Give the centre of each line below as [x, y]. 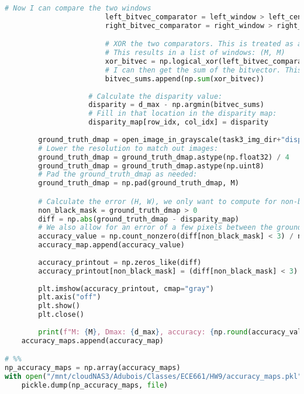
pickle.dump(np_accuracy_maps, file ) [95, 385]
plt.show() [59, 306]
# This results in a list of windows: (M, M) [195, 53]
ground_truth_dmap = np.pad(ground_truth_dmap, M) [139, 183]
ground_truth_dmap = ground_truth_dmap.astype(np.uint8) [151, 166]
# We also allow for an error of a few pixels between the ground [170, 228]
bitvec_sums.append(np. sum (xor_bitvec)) [184, 79]
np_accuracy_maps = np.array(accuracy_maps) [93, 368]
